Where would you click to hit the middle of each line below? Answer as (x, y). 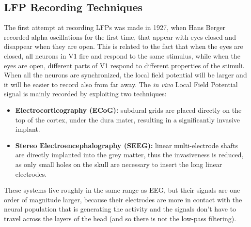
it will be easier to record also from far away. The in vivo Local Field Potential (121, 84)
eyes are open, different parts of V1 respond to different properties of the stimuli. (124, 65)
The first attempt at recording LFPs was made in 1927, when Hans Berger (115, 27)
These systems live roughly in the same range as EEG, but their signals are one (122, 190)
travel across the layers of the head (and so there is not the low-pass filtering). (120, 218)
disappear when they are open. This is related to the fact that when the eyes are (124, 46)
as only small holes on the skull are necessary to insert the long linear (119, 164)
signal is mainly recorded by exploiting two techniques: (85, 94)
